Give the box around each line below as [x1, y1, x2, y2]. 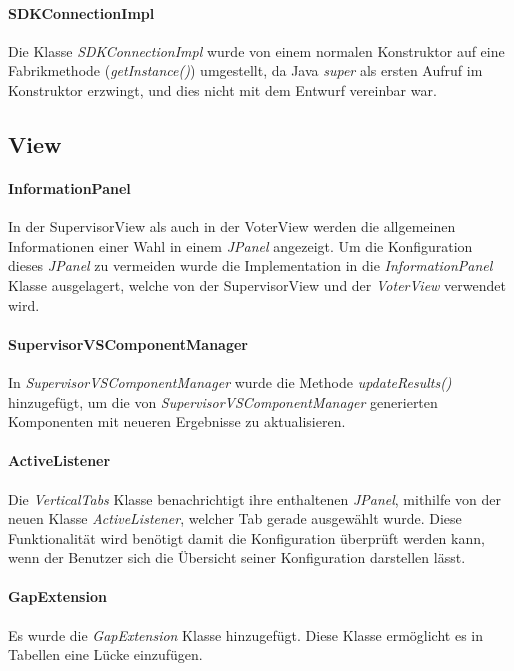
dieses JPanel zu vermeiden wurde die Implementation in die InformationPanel [8, 255, 493, 276]
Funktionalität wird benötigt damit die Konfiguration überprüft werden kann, [8, 527, 485, 548]
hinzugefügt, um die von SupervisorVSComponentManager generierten [8, 391, 438, 412]
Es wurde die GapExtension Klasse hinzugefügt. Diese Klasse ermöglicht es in [8, 624, 483, 645]
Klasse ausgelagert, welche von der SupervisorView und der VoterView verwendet [8, 274, 506, 295]
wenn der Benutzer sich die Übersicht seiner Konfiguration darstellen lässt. [8, 547, 466, 568]
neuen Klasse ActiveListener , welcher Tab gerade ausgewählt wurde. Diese [8, 508, 462, 529]
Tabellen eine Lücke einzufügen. [8, 644, 203, 665]
